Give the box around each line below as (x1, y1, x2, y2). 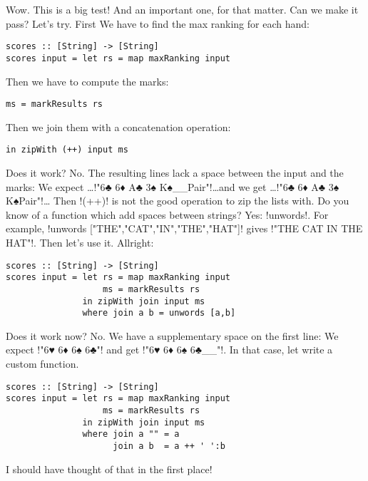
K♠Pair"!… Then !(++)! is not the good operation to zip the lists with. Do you (6, 193, 349, 208)
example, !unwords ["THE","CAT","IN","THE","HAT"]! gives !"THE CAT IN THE (6, 221, 363, 236)
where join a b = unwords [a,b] (82, 308, 236, 319)
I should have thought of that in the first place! (6, 461, 213, 476)
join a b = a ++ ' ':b (113, 440, 225, 451)
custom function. (6, 356, 79, 371)
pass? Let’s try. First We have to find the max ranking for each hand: (6, 16, 310, 31)
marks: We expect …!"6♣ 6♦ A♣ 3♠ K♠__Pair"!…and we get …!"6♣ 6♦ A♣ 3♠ (6, 179, 339, 194)
